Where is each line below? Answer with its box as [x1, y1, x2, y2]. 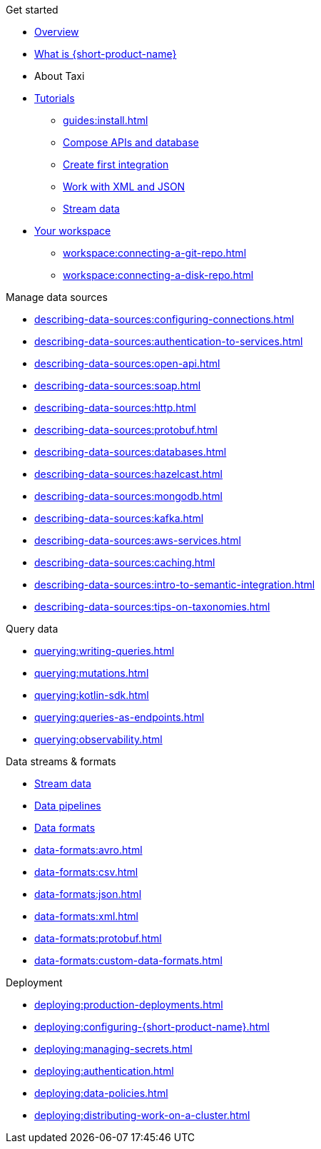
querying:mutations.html [34, 667, 149, 679]
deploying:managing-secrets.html [34, 1043, 193, 1055]
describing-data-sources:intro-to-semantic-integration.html [34, 578, 315, 591]
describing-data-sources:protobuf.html [34, 424, 218, 436]
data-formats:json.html [34, 888, 142, 900]
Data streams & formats [6, 755, 116, 767]
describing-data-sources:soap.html [34, 379, 201, 392]
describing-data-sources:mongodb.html [34, 490, 223, 502]
